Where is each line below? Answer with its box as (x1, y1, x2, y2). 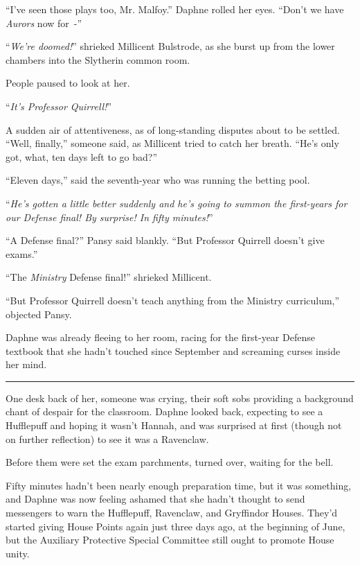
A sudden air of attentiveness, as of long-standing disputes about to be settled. (6, 122, 340, 137)
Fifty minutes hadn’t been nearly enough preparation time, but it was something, (6, 478, 352, 492)
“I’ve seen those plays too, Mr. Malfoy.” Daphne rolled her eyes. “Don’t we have (6, 2, 344, 16)
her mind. (6, 357, 47, 372)
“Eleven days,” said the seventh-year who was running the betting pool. (6, 173, 310, 187)
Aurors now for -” (6, 15, 82, 30)
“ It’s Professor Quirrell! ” (6, 98, 112, 113)
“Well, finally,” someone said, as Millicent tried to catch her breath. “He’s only (6, 136, 339, 150)
